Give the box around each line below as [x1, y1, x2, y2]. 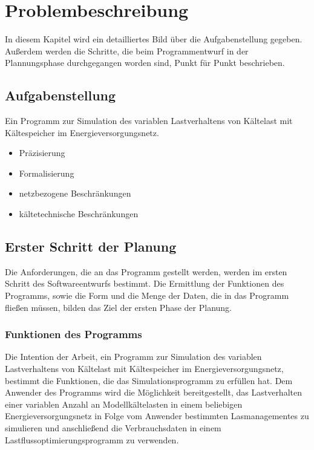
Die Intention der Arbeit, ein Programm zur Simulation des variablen [5, 350, 262, 363]
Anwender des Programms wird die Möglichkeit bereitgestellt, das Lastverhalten [5, 386, 302, 399]
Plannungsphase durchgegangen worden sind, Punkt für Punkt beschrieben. [5, 56, 285, 69]
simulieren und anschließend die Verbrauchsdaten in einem [5, 422, 221, 434]
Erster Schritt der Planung [5, 237, 177, 256]
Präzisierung [19, 146, 65, 159]
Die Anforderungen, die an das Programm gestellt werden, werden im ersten [5, 265, 287, 278]
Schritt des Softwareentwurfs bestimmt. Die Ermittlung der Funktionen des [5, 277, 284, 290]
